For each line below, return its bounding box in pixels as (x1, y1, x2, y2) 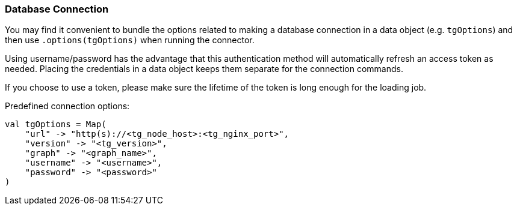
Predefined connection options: (5, 101, 130, 112)
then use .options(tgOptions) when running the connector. (5, 35, 255, 46)
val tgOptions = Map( (5, 119, 107, 130)
